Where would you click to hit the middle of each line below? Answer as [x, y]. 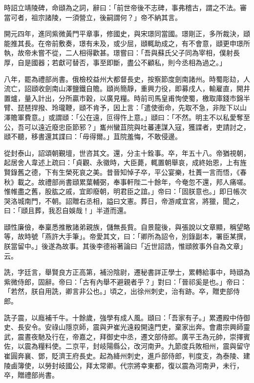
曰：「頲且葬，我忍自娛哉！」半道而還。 [67, 210]
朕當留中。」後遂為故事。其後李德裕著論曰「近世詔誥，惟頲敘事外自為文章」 [125, 246]
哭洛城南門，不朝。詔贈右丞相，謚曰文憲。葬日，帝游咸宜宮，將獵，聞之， [124, 201]
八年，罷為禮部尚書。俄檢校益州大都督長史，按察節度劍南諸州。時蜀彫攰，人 [127, 79]
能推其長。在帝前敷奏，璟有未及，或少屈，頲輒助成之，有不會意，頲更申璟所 [127, 43]
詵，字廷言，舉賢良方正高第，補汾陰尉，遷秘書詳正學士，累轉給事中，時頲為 [127, 272]
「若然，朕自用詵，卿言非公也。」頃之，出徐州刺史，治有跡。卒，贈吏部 [118, 291]
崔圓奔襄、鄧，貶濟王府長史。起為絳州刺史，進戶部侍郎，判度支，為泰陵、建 [127, 356]
